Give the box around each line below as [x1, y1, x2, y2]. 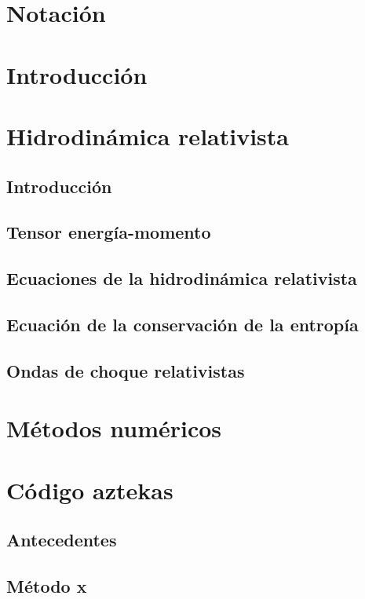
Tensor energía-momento [6, 220, 211, 244]
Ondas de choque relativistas [6, 358, 245, 382]
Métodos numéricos [6, 412, 222, 444]
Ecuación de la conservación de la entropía [6, 312, 359, 336]
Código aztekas [6, 473, 173, 506]
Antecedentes [6, 528, 117, 552]
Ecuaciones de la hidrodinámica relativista [6, 266, 357, 290]
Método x [6, 573, 87, 597]
